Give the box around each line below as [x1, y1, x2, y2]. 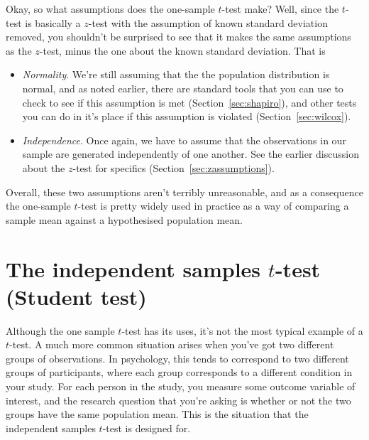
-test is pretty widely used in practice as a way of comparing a [77, 198, 349, 213]
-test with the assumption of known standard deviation [88, 15, 328, 30]
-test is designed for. [102, 420, 191, 435]
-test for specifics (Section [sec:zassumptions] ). [72, 160, 275, 175]
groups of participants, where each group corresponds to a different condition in [6, 365, 353, 380]
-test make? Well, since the [221, 1, 339, 16]
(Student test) [6, 281, 147, 311]
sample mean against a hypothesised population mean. [6, 212, 243, 227]
